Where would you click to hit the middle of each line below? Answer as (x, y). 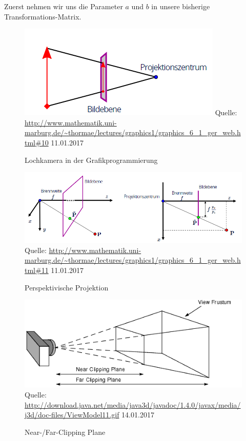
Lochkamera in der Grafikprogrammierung (91, 160)
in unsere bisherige (181, 6)
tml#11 (37, 270)
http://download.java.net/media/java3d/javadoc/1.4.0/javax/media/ (133, 404)
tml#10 (37, 142)
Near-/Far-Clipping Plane (65, 432)
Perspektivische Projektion (67, 287)
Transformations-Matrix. (43, 16)
